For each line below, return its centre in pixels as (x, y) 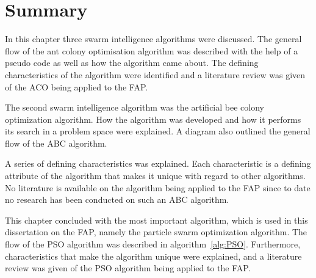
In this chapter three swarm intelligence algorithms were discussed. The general (153, 39)
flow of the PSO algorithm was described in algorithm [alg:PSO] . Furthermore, (153, 244)
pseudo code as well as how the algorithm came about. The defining (132, 63)
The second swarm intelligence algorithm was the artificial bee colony (135, 107)
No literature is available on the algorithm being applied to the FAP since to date (158, 187)
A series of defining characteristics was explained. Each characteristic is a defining (158, 163)
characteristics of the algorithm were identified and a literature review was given (155, 74)
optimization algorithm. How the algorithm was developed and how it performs (153, 119)
